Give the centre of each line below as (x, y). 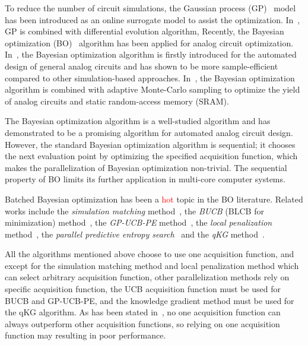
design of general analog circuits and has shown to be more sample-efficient (142, 66)
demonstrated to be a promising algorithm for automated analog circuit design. (149, 132)
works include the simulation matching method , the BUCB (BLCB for (134, 211)
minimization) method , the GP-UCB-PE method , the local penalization (139, 222)
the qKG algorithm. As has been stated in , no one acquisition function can (143, 312)
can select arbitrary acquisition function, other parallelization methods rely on (147, 277)
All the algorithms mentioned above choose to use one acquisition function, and (150, 254)
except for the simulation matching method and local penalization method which (152, 265)
